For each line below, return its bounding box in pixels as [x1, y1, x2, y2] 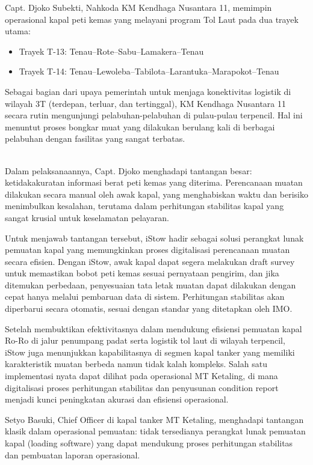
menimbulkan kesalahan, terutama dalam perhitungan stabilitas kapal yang [5, 199, 284, 212]
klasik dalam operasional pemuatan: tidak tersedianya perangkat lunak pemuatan [5, 425, 306, 437]
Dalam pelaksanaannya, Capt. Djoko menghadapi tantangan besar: [5, 164, 252, 177]
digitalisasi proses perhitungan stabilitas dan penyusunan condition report [5, 381, 279, 394]
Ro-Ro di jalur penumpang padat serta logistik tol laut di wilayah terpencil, [5, 334, 285, 347]
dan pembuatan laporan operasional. [5, 448, 140, 461]
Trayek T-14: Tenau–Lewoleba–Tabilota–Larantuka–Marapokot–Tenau [19, 65, 279, 77]
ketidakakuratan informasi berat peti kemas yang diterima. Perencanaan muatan [5, 176, 303, 189]
